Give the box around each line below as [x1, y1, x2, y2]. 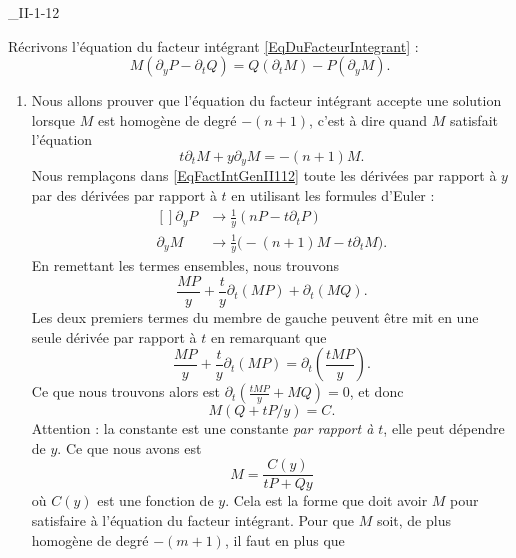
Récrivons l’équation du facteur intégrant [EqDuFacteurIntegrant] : [8, 35, 419, 56]
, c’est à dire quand [309, 109, 428, 130]
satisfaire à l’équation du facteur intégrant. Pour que [31, 510, 354, 531]
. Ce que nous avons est [57, 437, 202, 458]
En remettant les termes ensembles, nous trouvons [31, 255, 339, 276]
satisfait [449, 109, 498, 130]
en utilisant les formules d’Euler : [231, 185, 435, 206]
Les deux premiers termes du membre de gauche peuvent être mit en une [31, 307, 479, 328]
